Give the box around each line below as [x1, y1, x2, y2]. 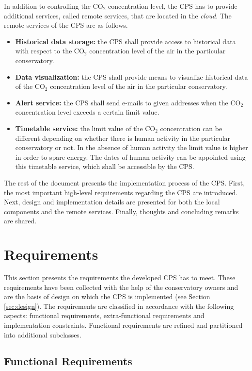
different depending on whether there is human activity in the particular [15, 133, 231, 143]
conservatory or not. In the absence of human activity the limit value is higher [15, 142, 248, 152]
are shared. [4, 216, 37, 226]
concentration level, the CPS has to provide [108, 1, 237, 11]
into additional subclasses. [4, 329, 81, 339]
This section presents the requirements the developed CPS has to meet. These [4, 272, 236, 282]
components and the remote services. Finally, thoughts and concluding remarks [4, 206, 239, 216]
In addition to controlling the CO [4, 1, 103, 11]
